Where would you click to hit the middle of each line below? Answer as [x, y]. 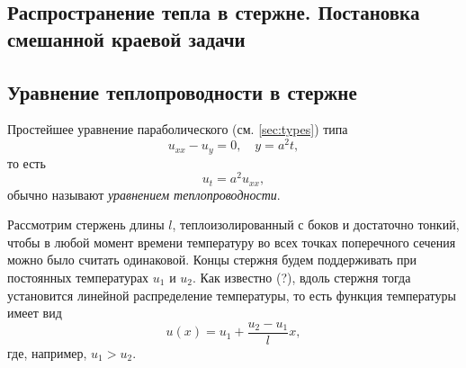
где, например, [47, 352]
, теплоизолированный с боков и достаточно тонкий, [316, 224]
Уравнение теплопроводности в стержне [182, 91]
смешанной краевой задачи [126, 38]
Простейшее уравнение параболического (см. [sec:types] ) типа [178, 129]
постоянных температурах [78, 277]
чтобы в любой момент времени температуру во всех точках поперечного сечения [232, 242]
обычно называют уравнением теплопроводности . [144, 194]
